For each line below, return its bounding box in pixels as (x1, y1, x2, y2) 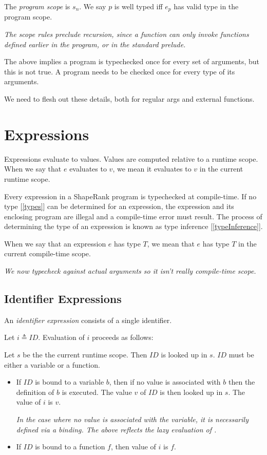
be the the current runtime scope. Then (23, 349, 147, 360)
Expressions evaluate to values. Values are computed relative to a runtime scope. (4, 153, 258, 164)
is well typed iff (114, 1, 163, 11)
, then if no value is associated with (109, 376, 221, 387)
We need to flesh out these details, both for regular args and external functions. (4, 93, 255, 104)
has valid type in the (174, 1, 239, 11)
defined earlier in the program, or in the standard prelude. (4, 39, 186, 49)
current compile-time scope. (4, 248, 91, 259)
